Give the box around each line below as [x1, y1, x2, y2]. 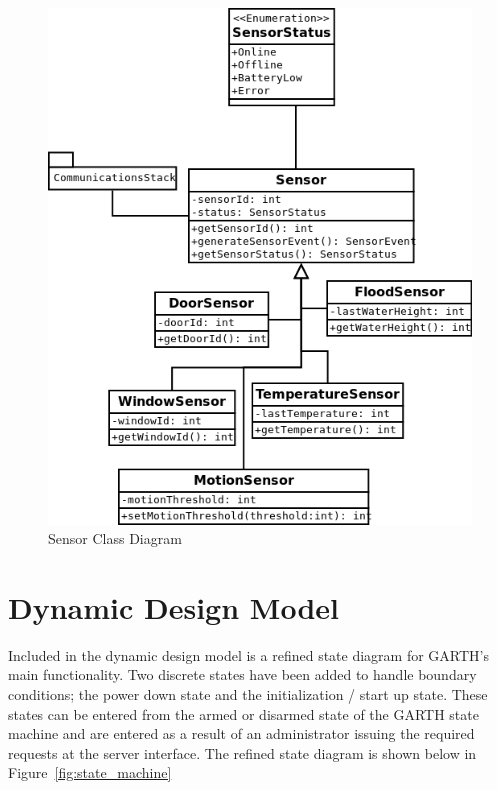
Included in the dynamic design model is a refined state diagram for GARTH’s [8, 644, 489, 665]
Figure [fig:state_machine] [8, 762, 172, 783]
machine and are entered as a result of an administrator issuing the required [8, 723, 475, 744]
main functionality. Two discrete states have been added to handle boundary [8, 664, 477, 685]
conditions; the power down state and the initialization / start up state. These [8, 684, 488, 705]
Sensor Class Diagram [48, 528, 182, 549]
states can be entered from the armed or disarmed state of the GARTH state [8, 703, 479, 724]
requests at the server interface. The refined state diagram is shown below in [8, 742, 477, 763]
